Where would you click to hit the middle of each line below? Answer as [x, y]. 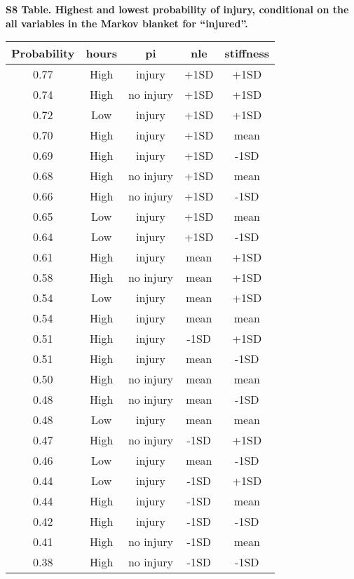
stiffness [247, 53]
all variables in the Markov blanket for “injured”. [127, 23]
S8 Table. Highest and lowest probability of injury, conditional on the [177, 9]
